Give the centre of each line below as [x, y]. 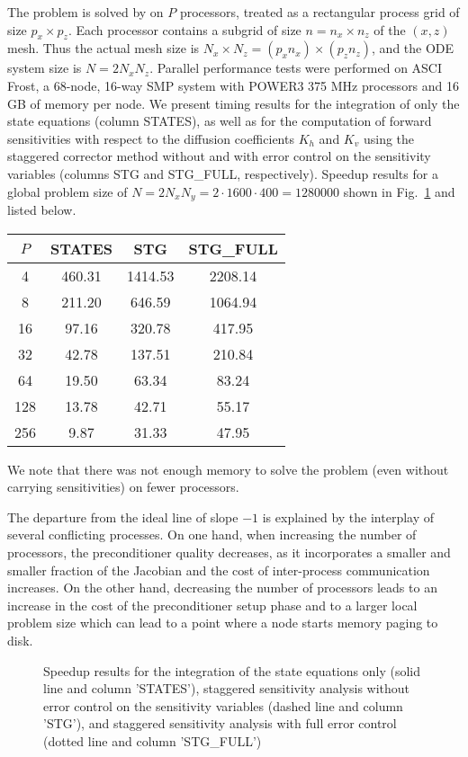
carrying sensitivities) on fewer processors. [123, 487]
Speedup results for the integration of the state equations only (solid [232, 670]
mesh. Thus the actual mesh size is [103, 48]
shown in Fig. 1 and [399, 191]
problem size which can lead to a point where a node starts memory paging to [223, 623]
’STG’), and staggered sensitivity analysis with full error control [220, 723]
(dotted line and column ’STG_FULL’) [153, 740]
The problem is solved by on [85, 12]
